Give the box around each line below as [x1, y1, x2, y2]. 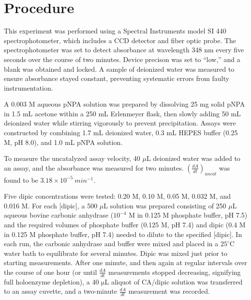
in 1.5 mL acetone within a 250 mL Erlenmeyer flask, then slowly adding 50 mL [4, 108, 241, 118]
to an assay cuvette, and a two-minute [4, 286, 117, 296]
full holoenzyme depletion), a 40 [4, 276, 99, 286]
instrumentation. [4, 82, 53, 93]
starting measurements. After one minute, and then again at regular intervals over [4, 257, 247, 268]
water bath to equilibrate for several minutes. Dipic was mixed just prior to [4, 248, 227, 258]
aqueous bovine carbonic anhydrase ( [4, 210, 114, 220]
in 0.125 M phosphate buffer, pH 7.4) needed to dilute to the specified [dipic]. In [4, 229, 242, 239]
